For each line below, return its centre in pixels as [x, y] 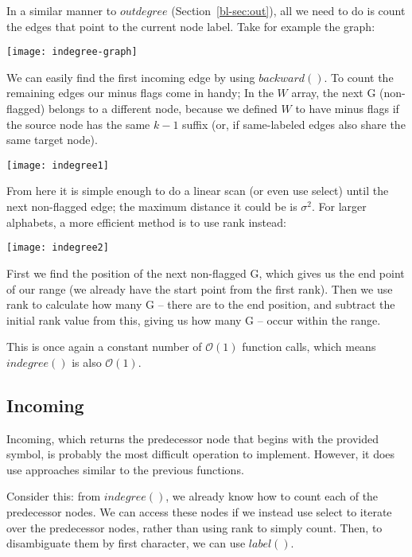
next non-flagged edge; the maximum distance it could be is [152, 206]
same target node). [52, 140]
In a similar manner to [62, 10]
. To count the [359, 77]
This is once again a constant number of [104, 347]
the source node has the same [78, 124]
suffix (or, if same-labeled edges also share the [294, 124]
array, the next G [334, 93]
